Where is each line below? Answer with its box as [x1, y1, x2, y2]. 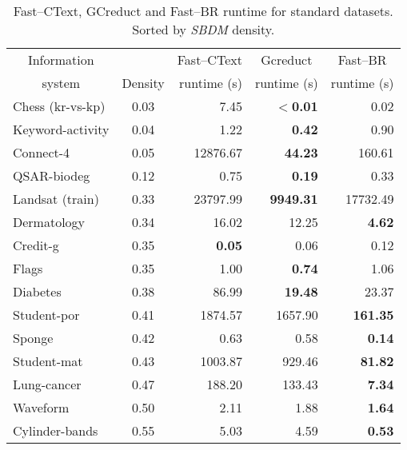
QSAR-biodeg [13, 166, 90, 185]
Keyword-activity [13, 120, 110, 138]
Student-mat [13, 352, 83, 370]
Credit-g [13, 236, 59, 254]
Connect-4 [13, 143, 70, 161]
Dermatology [13, 213, 86, 231]
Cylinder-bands [13, 421, 98, 440]
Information [27, 50, 94, 69]
